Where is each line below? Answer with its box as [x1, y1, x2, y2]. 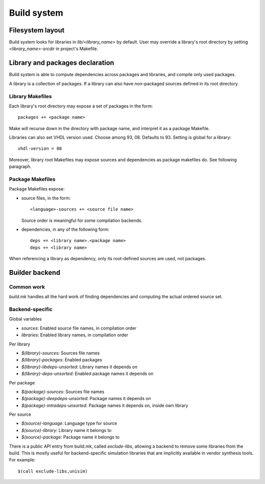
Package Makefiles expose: [9, 186, 65, 192]
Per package [9, 379, 35, 385]
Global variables [9, 316, 42, 322]
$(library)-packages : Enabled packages [21, 357, 103, 363]
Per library [9, 341, 30, 347]
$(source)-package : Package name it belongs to [21, 434, 120, 440]
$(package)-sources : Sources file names [21, 388, 105, 395]
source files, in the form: [21, 195, 71, 201]
